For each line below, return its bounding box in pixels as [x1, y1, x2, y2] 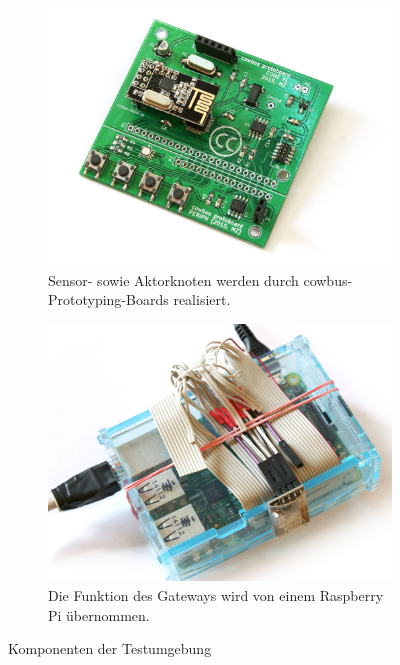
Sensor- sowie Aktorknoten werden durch [48, 269, 299, 290]
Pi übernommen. [48, 604, 150, 625]
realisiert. [173, 289, 231, 310]
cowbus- [303, 269, 353, 290]
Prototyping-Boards [48, 289, 169, 310]
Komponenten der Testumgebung [8, 638, 212, 659]
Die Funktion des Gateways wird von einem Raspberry [48, 585, 384, 606]
